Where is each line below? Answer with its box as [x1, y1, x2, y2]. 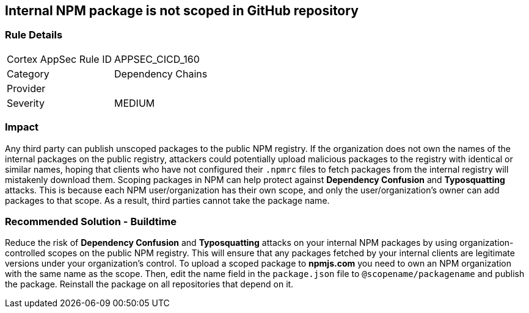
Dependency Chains [114, 67, 208, 80]
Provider [7, 82, 46, 95]
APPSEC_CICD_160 [114, 52, 200, 65]
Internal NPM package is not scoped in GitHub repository [5, 3, 359, 18]
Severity [7, 96, 45, 109]
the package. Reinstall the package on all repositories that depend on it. [5, 279, 294, 290]
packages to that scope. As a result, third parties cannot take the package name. [5, 195, 330, 206]
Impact [5, 121, 39, 134]
